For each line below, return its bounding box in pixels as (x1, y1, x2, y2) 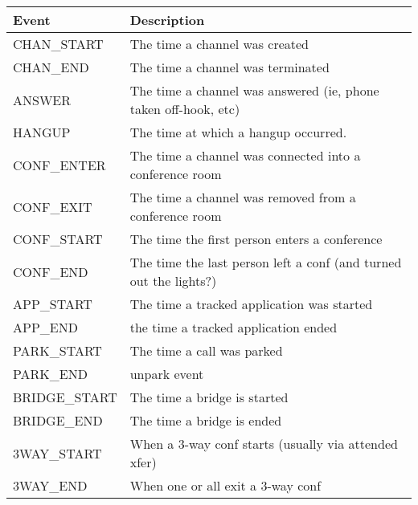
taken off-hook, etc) (129, 100, 240, 118)
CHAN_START (13, 35, 104, 53)
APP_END (13, 318, 78, 336)
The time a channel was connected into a (129, 146, 361, 165)
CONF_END (13, 262, 88, 281)
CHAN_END (13, 58, 89, 76)
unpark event (129, 364, 204, 383)
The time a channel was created (129, 35, 309, 53)
